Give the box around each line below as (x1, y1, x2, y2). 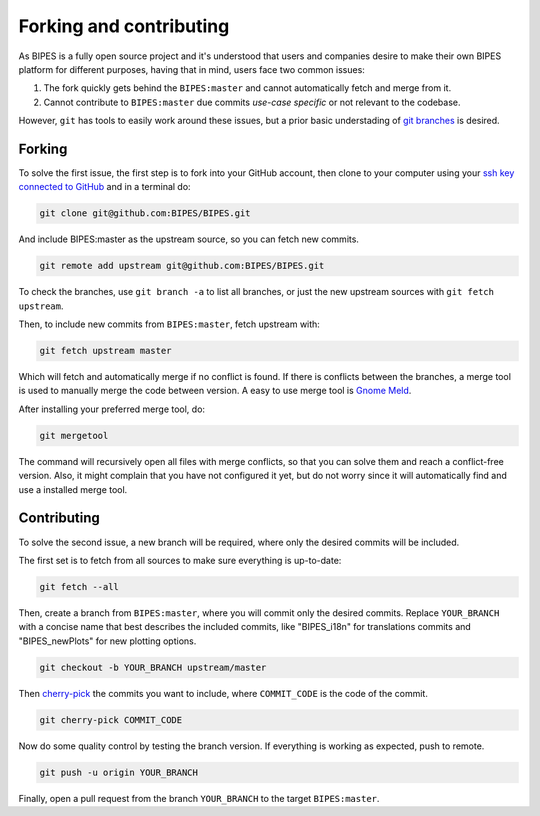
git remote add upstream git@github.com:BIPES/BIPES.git (39, 260, 325, 272)
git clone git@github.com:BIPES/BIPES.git (39, 208, 251, 219)
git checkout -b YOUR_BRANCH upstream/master (39, 661, 267, 673)
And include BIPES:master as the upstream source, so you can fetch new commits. (18, 233, 360, 245)
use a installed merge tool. (18, 483, 128, 495)
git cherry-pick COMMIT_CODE (39, 714, 183, 725)
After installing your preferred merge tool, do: (18, 403, 205, 415)
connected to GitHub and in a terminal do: (18, 181, 191, 193)
